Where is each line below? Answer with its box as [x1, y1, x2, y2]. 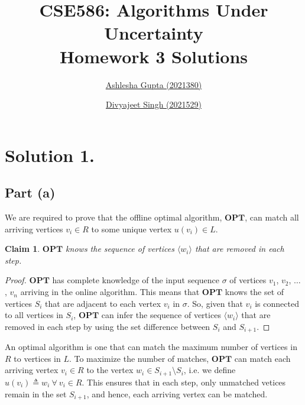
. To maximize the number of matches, [69, 352, 209, 364]
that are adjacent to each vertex [45, 297, 161, 309]
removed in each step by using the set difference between [5, 320, 210, 332]
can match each [234, 352, 291, 364]
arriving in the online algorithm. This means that [20, 286, 200, 298]
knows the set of [225, 286, 284, 298]
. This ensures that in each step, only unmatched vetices [82, 375, 286, 388]
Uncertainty [104, 21, 203, 45]
